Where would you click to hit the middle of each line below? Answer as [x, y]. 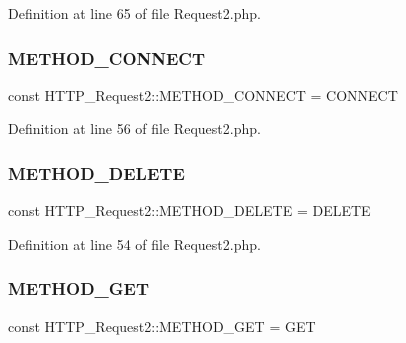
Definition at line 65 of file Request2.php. [134, 13]
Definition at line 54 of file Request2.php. [134, 243]
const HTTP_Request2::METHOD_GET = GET [162, 325]
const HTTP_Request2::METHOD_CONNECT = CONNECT [203, 94]
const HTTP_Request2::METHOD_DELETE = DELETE [189, 210]
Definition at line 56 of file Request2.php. [134, 128]
